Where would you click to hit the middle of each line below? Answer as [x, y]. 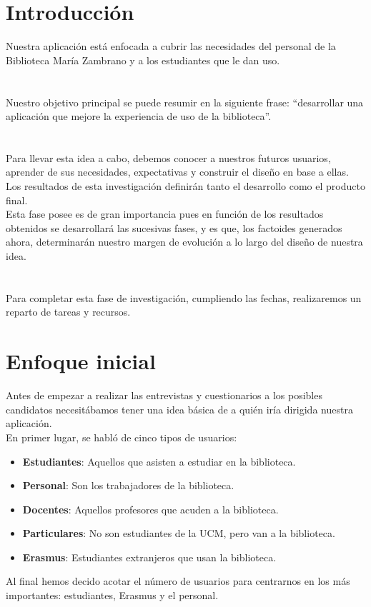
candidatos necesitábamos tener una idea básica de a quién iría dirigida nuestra [179, 409]
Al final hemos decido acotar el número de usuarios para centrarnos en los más [178, 581]
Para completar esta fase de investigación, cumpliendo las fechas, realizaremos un [184, 297]
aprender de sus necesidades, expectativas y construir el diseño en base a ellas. [177, 172]
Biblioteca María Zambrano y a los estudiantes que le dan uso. [143, 60]
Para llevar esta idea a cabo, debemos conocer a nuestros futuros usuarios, [168, 157]
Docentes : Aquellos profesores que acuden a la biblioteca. [150, 509]
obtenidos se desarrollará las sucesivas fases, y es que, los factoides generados [174, 227]
